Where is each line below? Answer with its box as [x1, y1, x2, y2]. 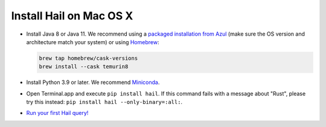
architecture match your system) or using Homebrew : [26, 38, 159, 45]
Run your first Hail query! [26, 109, 89, 117]
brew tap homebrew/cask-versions [39, 54, 138, 62]
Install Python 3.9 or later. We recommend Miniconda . [26, 79, 160, 86]
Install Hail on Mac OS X [11, 9, 133, 22]
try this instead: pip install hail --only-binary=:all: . [26, 99, 183, 106]
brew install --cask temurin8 [39, 63, 129, 70]
